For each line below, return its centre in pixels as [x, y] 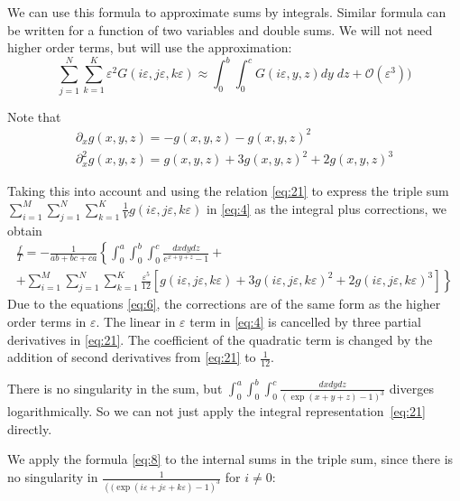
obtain [25, 230]
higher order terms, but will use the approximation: [150, 47]
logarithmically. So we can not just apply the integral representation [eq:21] [216, 411]
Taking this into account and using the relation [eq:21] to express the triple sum [228, 191]
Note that [34, 116]
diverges [411, 388]
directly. [30, 428]
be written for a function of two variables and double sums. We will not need [220, 29]
